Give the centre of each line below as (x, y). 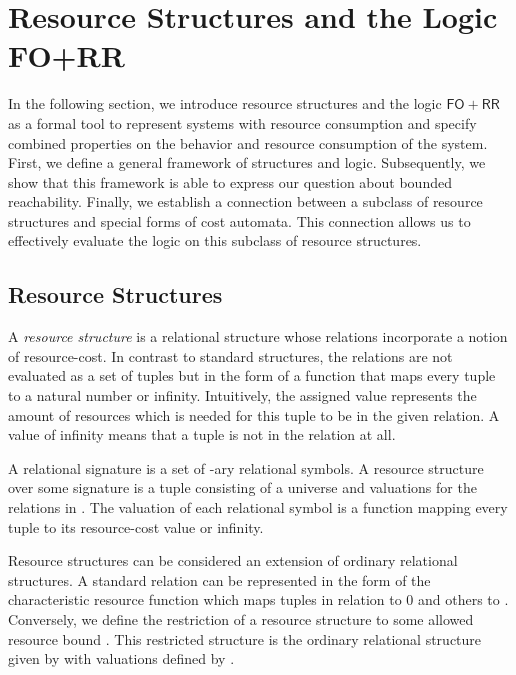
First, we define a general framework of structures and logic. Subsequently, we (247, 162)
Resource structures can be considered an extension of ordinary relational (233, 560)
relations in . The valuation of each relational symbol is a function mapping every (258, 507)
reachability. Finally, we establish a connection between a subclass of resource (245, 201)
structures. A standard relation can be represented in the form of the (219, 579)
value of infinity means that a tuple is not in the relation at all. (202, 434)
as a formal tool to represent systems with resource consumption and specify (242, 122)
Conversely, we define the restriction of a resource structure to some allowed (241, 618)
